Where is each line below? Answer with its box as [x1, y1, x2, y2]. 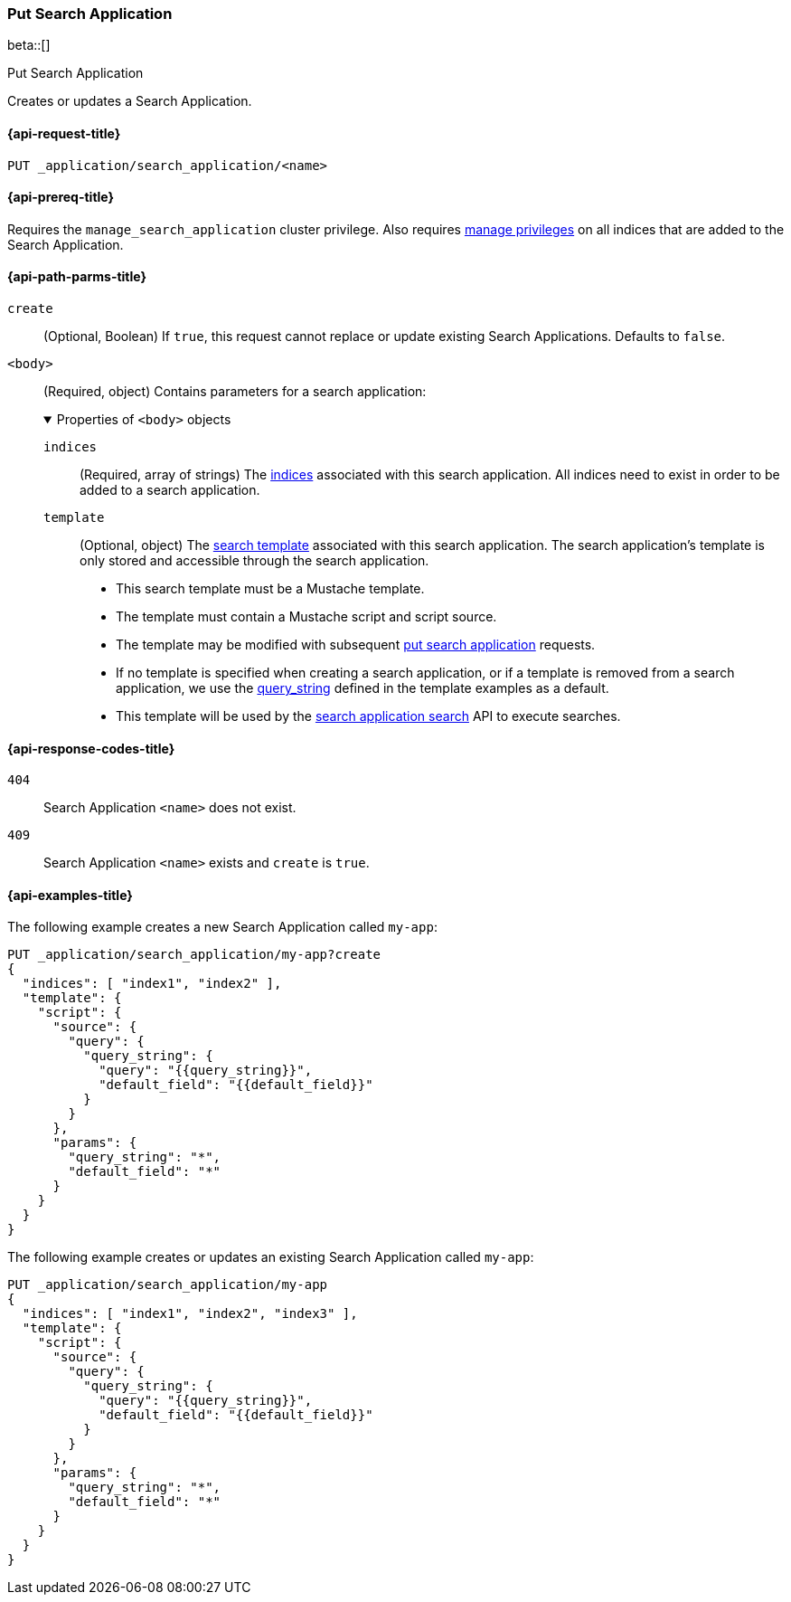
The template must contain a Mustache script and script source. [116, 609, 497, 625]
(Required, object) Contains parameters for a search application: [43, 384, 427, 400]
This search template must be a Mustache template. [116, 581, 425, 597]
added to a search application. [80, 482, 260, 498]
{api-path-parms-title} [7, 269, 147, 285]
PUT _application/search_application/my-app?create [7, 947, 381, 962]
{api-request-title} [7, 125, 121, 141]
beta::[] [7, 37, 51, 53]
